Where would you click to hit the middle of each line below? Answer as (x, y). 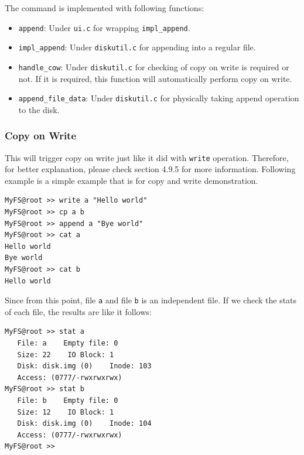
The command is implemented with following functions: (105, 8)
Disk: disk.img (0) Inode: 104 (84, 424)
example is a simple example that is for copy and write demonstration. (131, 180)
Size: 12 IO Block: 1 (66, 412)
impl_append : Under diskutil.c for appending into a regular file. (137, 47)
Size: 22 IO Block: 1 (66, 355)
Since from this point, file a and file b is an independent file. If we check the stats (151, 300)
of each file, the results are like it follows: (78, 311)
